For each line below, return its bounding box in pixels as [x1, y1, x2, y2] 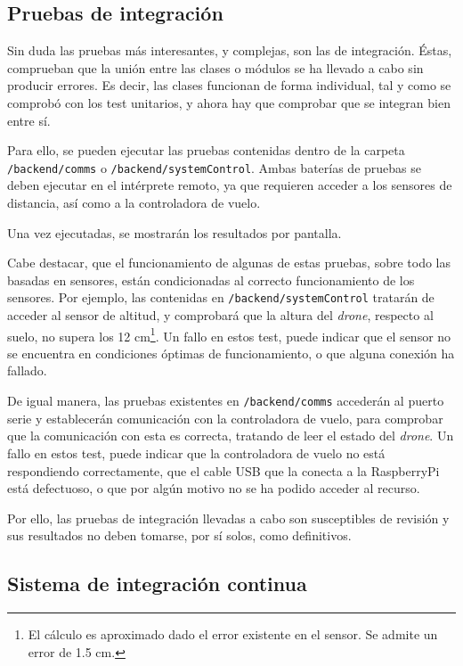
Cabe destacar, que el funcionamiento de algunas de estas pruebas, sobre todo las [7, 253, 451, 272]
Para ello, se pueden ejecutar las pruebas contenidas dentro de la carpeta [7, 141, 405, 160]
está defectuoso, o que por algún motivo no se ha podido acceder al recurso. [7, 479, 420, 497]
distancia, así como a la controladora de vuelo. [7, 193, 261, 212]
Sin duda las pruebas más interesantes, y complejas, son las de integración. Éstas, [7, 41, 452, 60]
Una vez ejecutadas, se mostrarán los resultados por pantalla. [7, 223, 342, 242]
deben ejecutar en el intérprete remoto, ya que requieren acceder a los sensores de [7, 176, 452, 194]
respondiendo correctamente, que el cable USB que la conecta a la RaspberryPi [7, 461, 440, 480]
